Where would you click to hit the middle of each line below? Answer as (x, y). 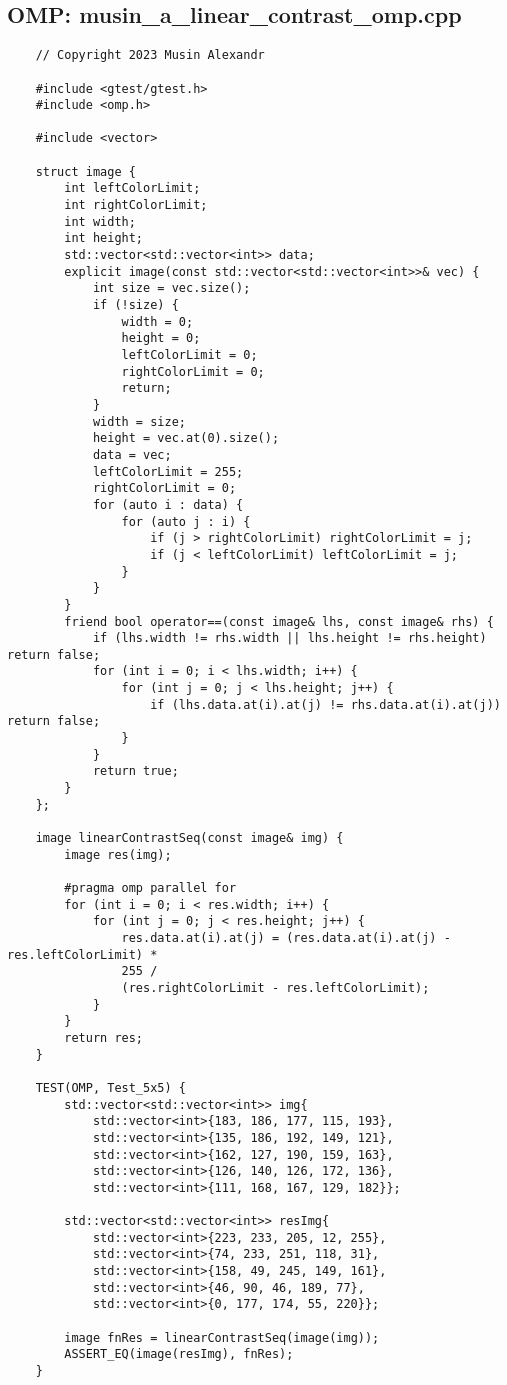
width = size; (139, 421)
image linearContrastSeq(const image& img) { (189, 838)
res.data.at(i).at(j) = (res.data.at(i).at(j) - (286, 937)
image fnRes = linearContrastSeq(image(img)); (222, 1337)
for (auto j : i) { (186, 521)
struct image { (85, 171)
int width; (100, 221)
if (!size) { (135, 305)
